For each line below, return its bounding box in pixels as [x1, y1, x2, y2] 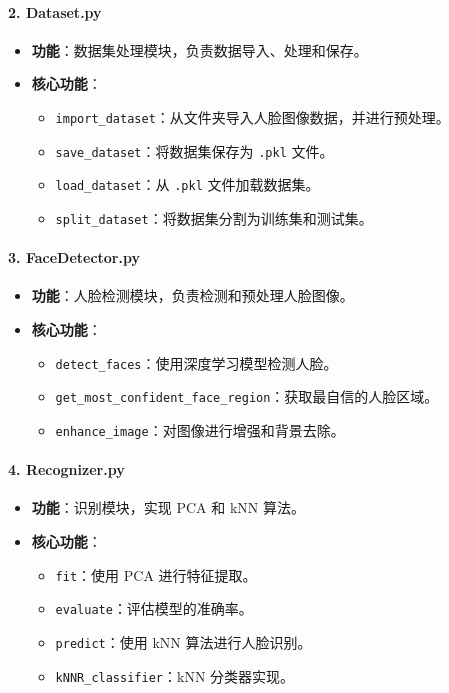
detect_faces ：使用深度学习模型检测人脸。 [55, 352, 338, 373]
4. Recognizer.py [8, 459, 125, 480]
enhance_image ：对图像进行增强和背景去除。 [55, 419, 345, 440]
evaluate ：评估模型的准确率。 [55, 598, 253, 619]
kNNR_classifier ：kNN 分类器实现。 [55, 665, 295, 686]
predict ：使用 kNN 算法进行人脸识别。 [55, 631, 312, 652]
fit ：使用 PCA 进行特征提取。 [55, 564, 257, 585]
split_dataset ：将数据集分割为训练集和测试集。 [55, 207, 373, 228]
